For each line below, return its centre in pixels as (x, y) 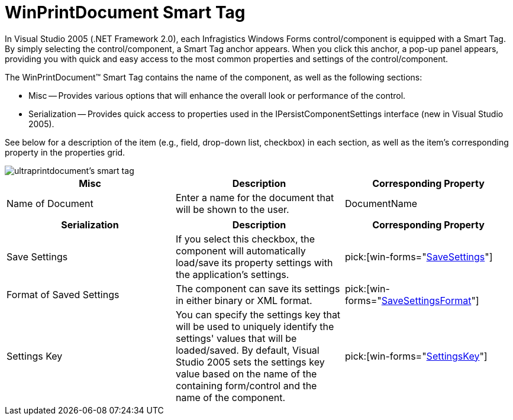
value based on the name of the (246, 374)
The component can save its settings (258, 288)
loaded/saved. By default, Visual (247, 350)
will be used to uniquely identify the (255, 326)
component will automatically (241, 251)
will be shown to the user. (232, 209)
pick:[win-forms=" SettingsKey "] (416, 356)
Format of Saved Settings (63, 294)
